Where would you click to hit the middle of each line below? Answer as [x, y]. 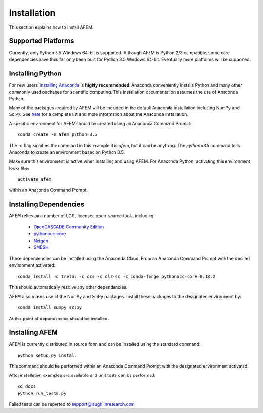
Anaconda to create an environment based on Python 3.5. [67, 152]
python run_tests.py [42, 393]
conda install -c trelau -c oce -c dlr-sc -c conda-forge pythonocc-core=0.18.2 [117, 277]
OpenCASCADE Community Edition [69, 227]
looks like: [19, 168]
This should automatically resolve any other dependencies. [68, 287]
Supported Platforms [41, 41]
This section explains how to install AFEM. [51, 27]
